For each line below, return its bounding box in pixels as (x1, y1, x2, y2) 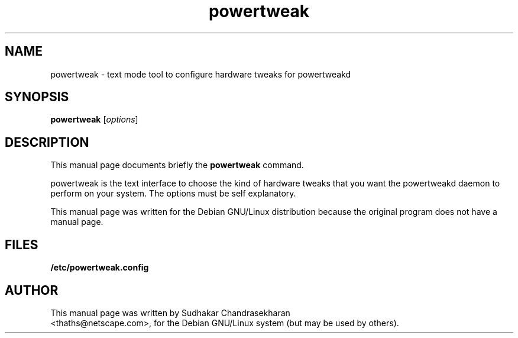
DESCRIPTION (5, 134, 89, 150)
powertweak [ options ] (50, 114, 138, 125)
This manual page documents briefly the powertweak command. (50, 160, 304, 170)
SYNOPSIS (5, 89, 69, 105)
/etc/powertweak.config (50, 262, 149, 273)
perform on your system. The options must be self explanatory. (50, 188, 296, 199)
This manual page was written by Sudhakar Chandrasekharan (50, 307, 290, 318)
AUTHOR (5, 282, 59, 298)
